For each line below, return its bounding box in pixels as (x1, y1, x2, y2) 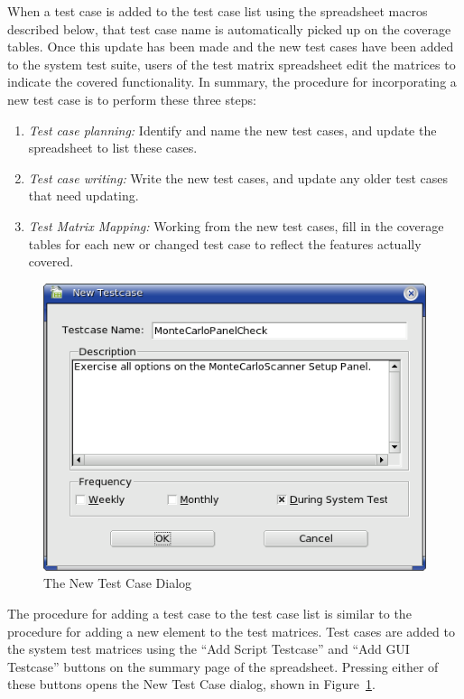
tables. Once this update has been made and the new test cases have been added (7, 37, 454, 56)
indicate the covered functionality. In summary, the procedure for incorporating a (7, 72, 457, 91)
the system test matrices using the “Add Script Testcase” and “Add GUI (7, 639, 410, 658)
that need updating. (28, 186, 139, 205)
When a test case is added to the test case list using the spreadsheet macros (7, 2, 428, 20)
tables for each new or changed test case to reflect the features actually (28, 234, 422, 253)
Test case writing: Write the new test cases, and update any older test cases (28, 168, 449, 187)
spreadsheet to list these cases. (28, 138, 198, 157)
